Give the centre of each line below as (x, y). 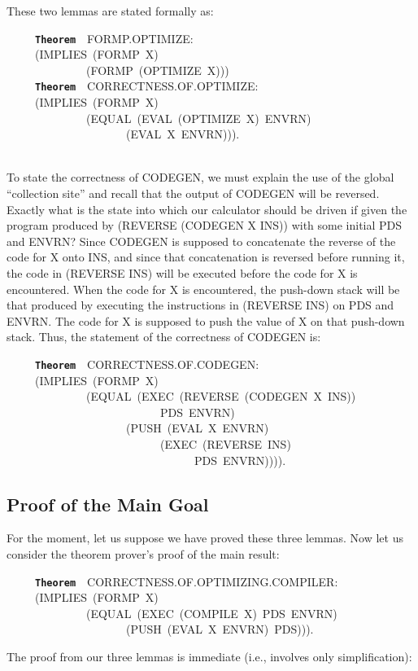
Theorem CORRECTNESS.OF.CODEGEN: (147, 364)
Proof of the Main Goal (108, 504)
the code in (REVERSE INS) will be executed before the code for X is (182, 273)
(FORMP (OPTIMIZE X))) (157, 70)
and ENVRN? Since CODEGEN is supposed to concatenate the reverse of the (201, 241)
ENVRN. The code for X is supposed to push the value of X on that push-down (206, 320)
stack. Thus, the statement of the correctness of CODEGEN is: (164, 337)
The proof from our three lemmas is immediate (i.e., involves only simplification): (209, 657)
